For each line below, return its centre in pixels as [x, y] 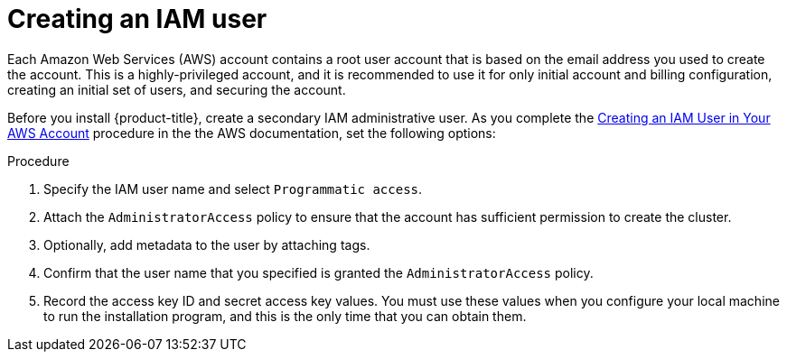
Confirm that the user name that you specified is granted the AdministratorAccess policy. [319, 272]
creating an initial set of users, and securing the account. [177, 89]
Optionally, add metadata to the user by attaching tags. [207, 244]
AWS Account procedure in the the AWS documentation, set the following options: [252, 133]
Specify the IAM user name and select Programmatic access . [233, 189]
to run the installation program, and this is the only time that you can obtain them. [285, 316]
